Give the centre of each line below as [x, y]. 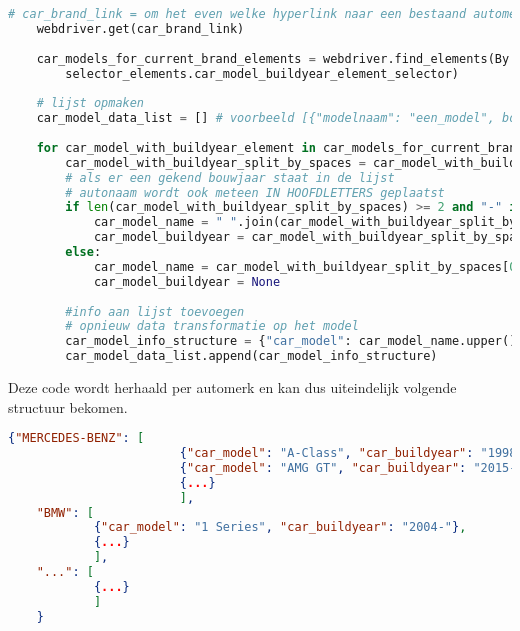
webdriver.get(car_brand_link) [140, 28]
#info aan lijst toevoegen [155, 311]
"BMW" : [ [65, 512]
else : [83, 252]
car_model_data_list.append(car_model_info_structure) [251, 356]
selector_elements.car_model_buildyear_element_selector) [262, 73]
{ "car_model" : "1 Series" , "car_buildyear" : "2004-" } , [280, 527]
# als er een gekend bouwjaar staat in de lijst [230, 177]
